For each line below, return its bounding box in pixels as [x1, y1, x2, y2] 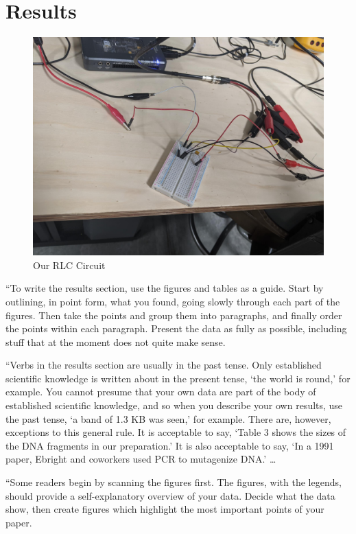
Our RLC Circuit [33, 257, 106, 272]
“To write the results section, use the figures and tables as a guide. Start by [5, 281, 324, 295]
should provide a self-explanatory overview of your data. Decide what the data [5, 488, 335, 502]
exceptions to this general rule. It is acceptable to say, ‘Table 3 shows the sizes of [5, 425, 346, 439]
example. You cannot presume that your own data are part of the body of [5, 384, 316, 399]
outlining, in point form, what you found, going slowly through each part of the [5, 294, 340, 308]
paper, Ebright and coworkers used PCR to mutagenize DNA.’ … [5, 452, 276, 466]
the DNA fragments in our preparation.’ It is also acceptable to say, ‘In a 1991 [5, 438, 334, 452]
